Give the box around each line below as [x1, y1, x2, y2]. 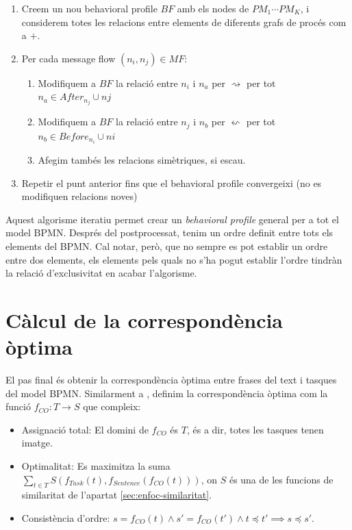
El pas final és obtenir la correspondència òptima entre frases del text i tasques [5, 373, 337, 387]
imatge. [21, 436, 53, 450]
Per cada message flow [21, 51, 116, 65]
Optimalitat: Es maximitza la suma [21, 459, 171, 473]
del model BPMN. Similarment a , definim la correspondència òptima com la [5, 386, 328, 400]
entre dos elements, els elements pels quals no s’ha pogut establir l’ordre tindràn [5, 252, 342, 266]
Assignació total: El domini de [21, 422, 149, 436]
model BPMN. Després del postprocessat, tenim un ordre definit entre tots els [5, 225, 334, 240]
